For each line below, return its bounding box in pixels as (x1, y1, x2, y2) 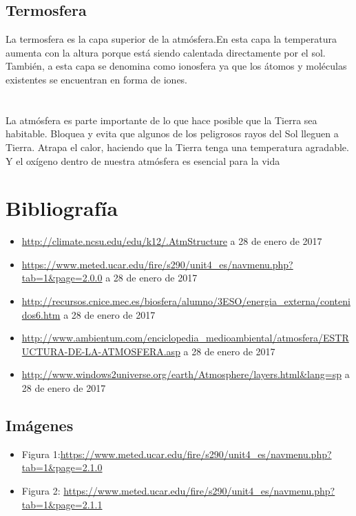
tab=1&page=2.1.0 (21, 460, 103, 475)
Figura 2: (21, 484, 61, 497)
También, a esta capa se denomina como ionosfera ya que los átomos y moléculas (6, 59, 347, 73)
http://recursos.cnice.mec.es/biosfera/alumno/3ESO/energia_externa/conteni (21, 294, 350, 308)
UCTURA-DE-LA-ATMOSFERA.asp (21, 344, 180, 358)
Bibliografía (6, 194, 118, 222)
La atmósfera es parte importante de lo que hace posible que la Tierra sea (6, 112, 317, 127)
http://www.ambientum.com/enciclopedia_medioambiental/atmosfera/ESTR (21, 330, 349, 345)
